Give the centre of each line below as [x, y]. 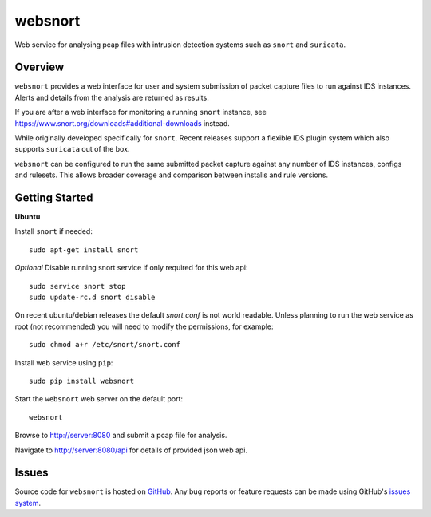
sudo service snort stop [77, 286]
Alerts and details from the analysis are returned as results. [112, 97]
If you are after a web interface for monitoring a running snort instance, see [140, 112]
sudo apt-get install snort [84, 250]
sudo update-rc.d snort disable [92, 298]
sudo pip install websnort [82, 381]
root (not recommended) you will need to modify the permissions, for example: [144, 326]
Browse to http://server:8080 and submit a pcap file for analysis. [121, 436]
